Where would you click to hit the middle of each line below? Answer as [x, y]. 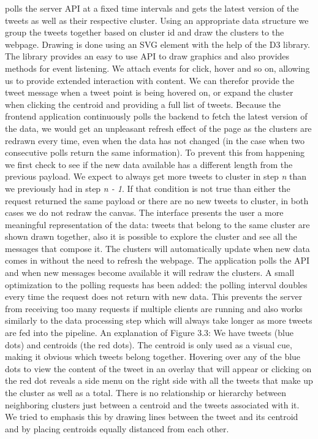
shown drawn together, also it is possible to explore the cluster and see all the [151, 236]
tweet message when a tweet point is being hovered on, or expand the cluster [149, 92]
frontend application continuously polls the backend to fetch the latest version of [156, 116]
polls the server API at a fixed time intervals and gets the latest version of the [152, 8]
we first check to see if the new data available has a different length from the [149, 164]
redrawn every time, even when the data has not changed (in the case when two [155, 140]
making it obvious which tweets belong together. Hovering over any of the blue [153, 357]
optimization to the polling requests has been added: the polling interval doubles [156, 284]
